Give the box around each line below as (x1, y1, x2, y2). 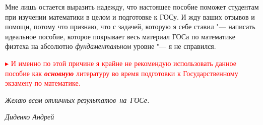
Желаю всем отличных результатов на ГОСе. (5, 94, 150, 105)
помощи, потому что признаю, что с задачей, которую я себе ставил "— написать (5, 21, 255, 32)
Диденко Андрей (5, 111, 54, 122)
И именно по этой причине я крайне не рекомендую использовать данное (11, 57, 236, 68)
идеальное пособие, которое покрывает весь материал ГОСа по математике (5, 31, 235, 41)
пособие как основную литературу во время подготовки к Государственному (5, 68, 238, 78)
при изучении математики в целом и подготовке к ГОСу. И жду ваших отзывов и (5, 11, 255, 22)
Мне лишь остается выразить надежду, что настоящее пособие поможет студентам (5, 2, 259, 12)
